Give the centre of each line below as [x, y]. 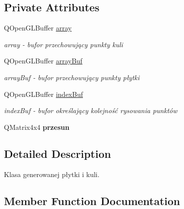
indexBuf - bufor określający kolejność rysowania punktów [91, 110]
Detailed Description [58, 153]
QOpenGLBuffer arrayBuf [43, 61]
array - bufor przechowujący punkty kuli [64, 44]
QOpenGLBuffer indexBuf [43, 94]
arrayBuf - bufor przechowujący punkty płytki [72, 77]
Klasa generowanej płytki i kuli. [52, 174]
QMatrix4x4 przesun [37, 127]
